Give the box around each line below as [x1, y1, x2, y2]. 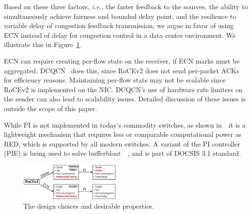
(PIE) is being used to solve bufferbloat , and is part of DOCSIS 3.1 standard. [4, 148, 241, 158]
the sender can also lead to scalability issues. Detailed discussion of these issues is [4, 94, 246, 104]
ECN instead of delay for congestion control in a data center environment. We [4, 30, 236, 40]
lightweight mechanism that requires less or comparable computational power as [4, 129, 242, 139]
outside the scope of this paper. [4, 103, 97, 113]
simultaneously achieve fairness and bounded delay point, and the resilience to [4, 11, 236, 21]
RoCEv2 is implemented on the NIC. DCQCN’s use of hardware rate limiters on [4, 84, 243, 94]
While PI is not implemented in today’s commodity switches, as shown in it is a [4, 119, 246, 130]
